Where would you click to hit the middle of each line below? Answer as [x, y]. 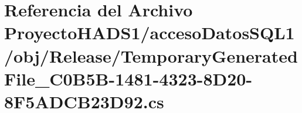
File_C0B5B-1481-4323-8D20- [128, 78]
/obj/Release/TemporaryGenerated [151, 55]
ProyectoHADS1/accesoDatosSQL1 [150, 32]
